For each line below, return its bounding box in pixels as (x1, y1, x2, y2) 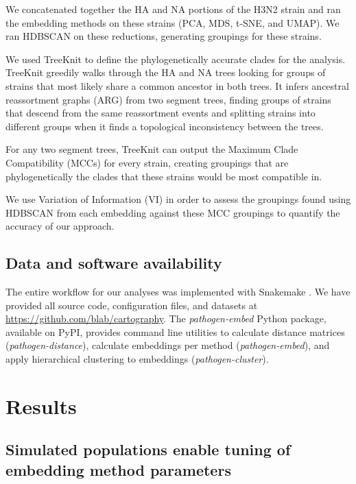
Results (5, 391, 77, 420)
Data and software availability (5, 252, 222, 274)
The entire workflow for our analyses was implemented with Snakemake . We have (5, 285, 351, 299)
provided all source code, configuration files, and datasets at (5, 298, 258, 312)
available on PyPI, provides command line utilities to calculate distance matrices (5, 324, 345, 339)
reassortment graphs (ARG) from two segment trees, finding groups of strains (5, 92, 331, 106)
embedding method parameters (5, 459, 231, 480)
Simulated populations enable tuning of (5, 439, 291, 460)
